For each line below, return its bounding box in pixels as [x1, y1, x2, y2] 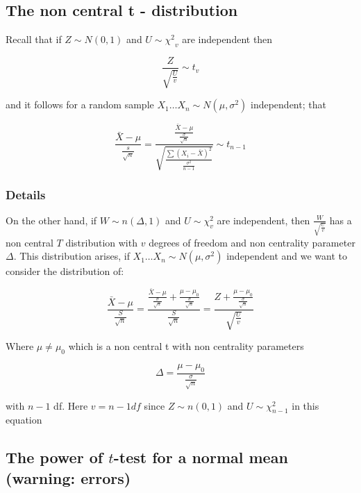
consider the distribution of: [6, 264, 124, 278]
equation [6, 412, 42, 427]
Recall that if [6, 32, 62, 47]
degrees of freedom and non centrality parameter [149, 235, 355, 249]
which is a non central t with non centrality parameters [68, 339, 304, 353]
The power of [6, 446, 103, 468]
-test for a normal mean [113, 446, 288, 468]
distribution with [65, 235, 137, 249]
